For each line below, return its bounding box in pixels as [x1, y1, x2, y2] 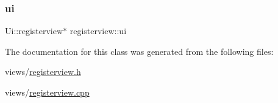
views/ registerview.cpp [5, 86, 90, 98]
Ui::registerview [5, 24, 63, 37]
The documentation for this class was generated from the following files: [5, 44, 274, 57]
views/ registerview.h [5, 65, 81, 78]
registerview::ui [69, 24, 127, 37]
